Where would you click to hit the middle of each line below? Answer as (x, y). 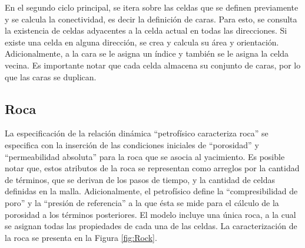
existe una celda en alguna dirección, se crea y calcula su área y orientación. (142, 42)
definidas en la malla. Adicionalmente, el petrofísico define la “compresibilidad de (151, 191)
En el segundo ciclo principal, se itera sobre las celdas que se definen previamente (152, 7)
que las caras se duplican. (51, 76)
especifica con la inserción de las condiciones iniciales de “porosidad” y (132, 144)
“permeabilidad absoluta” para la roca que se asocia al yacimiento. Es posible (145, 156)
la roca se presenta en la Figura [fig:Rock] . (81, 237)
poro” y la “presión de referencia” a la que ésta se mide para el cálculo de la (142, 202)
